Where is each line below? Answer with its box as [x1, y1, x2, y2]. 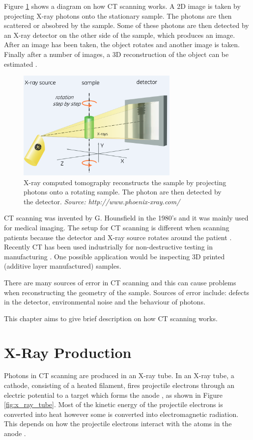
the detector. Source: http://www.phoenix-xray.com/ [24, 196, 180, 206]
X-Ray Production [4, 342, 132, 362]
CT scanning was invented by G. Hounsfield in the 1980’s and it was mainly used [4, 213, 249, 223]
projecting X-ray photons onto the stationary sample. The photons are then [4, 10, 232, 21]
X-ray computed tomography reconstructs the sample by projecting [24, 177, 226, 187]
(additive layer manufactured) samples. [4, 261, 121, 271]
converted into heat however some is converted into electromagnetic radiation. [4, 409, 239, 419]
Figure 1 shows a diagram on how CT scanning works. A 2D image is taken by [4, 1, 241, 11]
